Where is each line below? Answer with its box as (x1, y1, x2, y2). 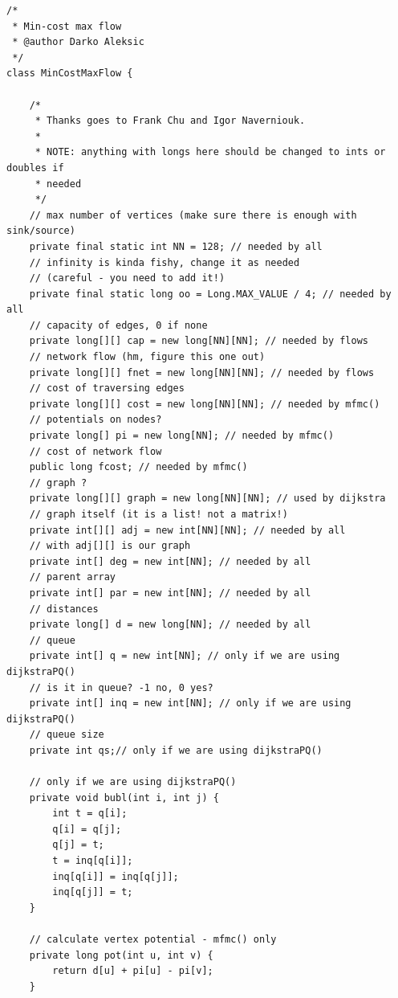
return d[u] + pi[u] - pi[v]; (52, 965, 213, 977)
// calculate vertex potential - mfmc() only (29, 934, 277, 946)
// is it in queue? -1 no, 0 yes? (29, 681, 213, 693)
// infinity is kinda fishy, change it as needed (29, 256, 300, 268)
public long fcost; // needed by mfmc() (29, 461, 248, 473)
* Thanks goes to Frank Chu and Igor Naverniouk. (35, 115, 306, 127)
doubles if (6, 162, 64, 174)
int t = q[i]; (52, 808, 128, 820)
